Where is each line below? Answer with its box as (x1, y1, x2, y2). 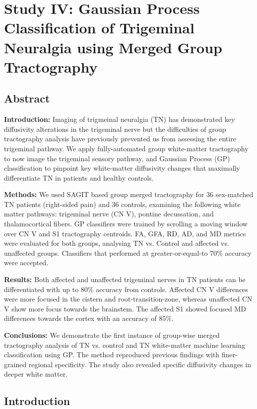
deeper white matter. (4, 369, 68, 379)
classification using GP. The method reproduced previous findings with (4, 349, 220, 360)
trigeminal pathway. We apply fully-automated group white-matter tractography (4, 143, 249, 153)
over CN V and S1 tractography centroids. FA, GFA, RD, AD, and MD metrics (4, 228, 246, 238)
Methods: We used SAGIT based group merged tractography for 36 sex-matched (4, 189, 254, 200)
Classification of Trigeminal (4, 17, 194, 38)
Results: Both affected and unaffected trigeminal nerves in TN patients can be (4, 274, 246, 285)
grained (4, 359, 27, 369)
